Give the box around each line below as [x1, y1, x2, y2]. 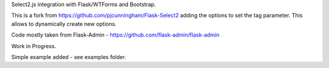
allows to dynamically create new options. [11, 20, 117, 27]
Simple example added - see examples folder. [11, 53, 126, 60]
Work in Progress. [11, 42, 57, 49]
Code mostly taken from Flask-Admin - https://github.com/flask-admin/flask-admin [11, 31, 219, 39]
